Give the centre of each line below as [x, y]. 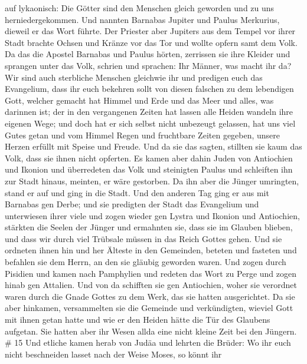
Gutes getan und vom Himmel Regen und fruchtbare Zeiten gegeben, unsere [143, 135]
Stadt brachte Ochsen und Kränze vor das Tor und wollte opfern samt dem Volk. [151, 42]
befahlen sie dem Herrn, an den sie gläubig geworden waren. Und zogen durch [146, 262]
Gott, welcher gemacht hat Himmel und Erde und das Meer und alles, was [139, 100]
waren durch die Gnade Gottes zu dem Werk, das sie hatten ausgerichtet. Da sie [150, 296]
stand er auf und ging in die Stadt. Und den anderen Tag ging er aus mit [137, 192]
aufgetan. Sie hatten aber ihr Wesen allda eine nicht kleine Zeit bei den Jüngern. [151, 331]
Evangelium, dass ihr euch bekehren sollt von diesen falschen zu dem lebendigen [149, 89]
